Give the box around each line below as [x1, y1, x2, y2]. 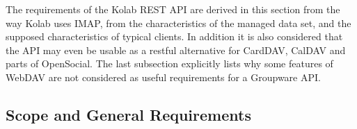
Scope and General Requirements [6, 103, 251, 125]
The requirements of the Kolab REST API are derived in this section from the [6, 2, 340, 16]
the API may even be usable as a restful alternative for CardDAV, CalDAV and [6, 42, 346, 57]
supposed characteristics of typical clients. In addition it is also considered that [6, 29, 343, 44]
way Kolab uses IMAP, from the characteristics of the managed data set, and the [6, 15, 351, 30]
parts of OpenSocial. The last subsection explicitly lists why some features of [6, 56, 333, 71]
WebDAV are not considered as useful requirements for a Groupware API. [6, 69, 321, 84]
